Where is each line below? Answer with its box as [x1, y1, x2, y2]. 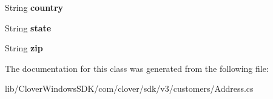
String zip [5, 42, 43, 54]
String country [5, 1, 64, 13]
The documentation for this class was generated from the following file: [5, 62, 269, 74]
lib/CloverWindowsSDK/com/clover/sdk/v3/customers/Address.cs [5, 82, 254, 95]
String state [5, 21, 52, 34]
